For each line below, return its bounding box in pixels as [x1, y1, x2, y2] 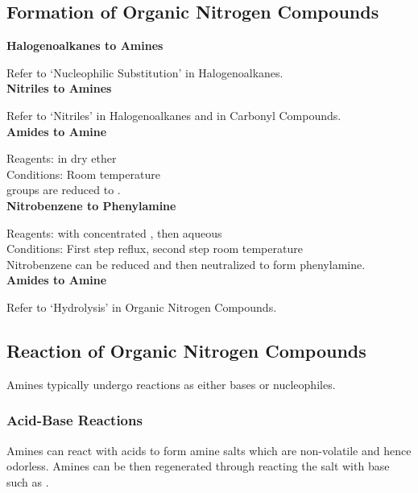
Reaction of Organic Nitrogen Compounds [6, 338, 366, 362]
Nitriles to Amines [6, 80, 112, 97]
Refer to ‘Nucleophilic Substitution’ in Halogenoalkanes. [6, 64, 283, 81]
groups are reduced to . [6, 181, 121, 198]
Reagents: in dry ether [6, 150, 117, 167]
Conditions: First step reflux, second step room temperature [6, 240, 303, 257]
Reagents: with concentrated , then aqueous [6, 224, 222, 241]
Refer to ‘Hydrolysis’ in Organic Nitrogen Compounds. [6, 298, 277, 315]
